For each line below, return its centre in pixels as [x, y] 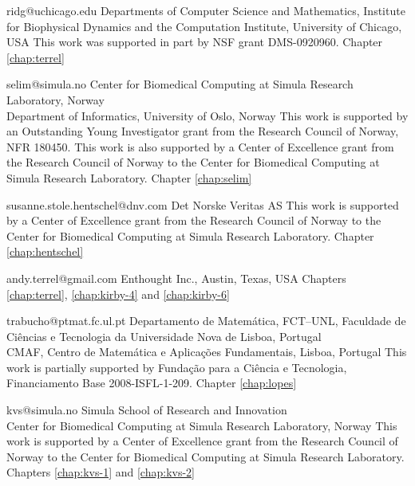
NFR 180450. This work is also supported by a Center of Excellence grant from [200, 146]
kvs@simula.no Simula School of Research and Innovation [147, 410]
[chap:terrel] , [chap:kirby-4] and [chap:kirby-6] [118, 294]
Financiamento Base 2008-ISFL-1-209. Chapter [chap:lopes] [152, 383]
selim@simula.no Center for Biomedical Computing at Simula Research [180, 84]
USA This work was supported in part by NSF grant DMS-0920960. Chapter [195, 42]
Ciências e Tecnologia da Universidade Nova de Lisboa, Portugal [164, 336]
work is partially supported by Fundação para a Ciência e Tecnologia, [177, 367]
